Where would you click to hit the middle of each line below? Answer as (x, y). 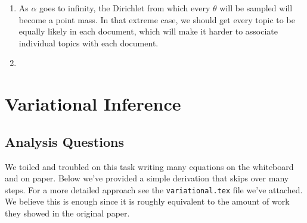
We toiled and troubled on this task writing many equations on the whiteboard (149, 166)
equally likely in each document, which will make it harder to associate (148, 31)
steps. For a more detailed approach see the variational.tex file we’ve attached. (154, 189)
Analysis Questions (64, 141)
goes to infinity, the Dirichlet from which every (125, 8)
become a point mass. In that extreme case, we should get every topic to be (157, 19)
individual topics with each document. (89, 43)
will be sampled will (256, 8)
